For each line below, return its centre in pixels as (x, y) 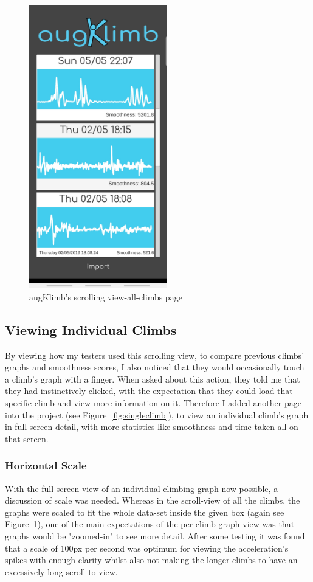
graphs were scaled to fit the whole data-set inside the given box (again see (145, 512)
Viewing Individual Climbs (91, 329)
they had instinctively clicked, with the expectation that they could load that (149, 391)
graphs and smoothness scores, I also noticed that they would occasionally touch (155, 367)
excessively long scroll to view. (61, 571)
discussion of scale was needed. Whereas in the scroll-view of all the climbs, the (153, 500)
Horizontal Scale (46, 466)
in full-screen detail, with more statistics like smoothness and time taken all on (152, 427)
